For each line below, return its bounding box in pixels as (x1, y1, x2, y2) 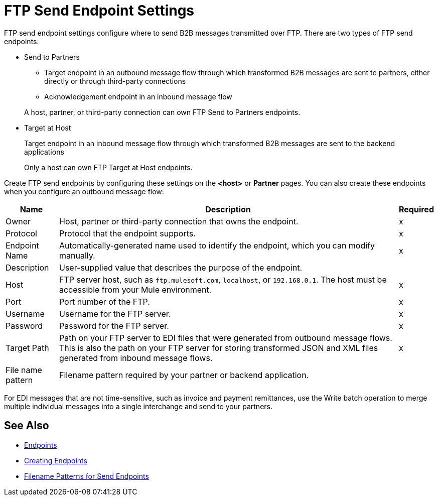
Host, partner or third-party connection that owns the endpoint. (59, 216, 299, 226)
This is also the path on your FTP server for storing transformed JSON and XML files (59, 342, 378, 353)
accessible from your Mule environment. (59, 284, 212, 295)
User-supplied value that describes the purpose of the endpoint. (59, 262, 302, 273)
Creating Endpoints (24, 456, 87, 465)
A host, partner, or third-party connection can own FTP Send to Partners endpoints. (24, 107, 301, 116)
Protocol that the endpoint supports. (59, 228, 196, 238)
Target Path (6, 342, 49, 353)
